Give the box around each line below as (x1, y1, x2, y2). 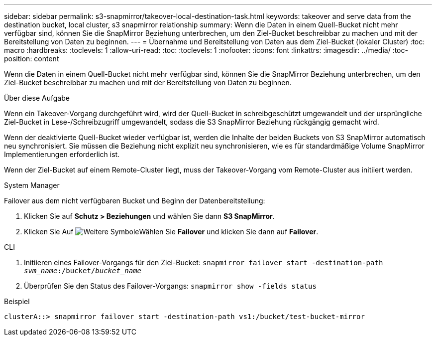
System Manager (4, 181, 60, 189)
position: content (4, 54, 59, 63)
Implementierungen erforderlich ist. (4, 150, 120, 159)
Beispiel (4, 297, 30, 306)
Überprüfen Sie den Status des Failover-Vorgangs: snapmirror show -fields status (24, 282, 317, 290)
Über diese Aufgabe (4, 94, 70, 102)
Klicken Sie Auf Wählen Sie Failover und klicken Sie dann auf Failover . (24, 227, 319, 236)
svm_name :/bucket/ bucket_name (24, 267, 142, 275)
